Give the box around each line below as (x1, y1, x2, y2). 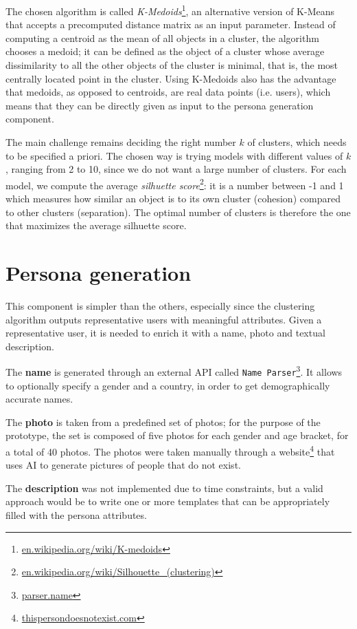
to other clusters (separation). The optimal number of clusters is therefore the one (5, 204, 351, 219)
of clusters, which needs (247, 135, 347, 149)
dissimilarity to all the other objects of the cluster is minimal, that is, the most (5, 58, 338, 72)
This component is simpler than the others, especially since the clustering (5, 298, 315, 312)
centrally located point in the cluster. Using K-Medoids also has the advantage (5, 71, 336, 85)
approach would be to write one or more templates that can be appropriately (5, 494, 330, 509)
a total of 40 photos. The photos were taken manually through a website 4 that (5, 443, 335, 458)
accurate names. (5, 392, 73, 406)
